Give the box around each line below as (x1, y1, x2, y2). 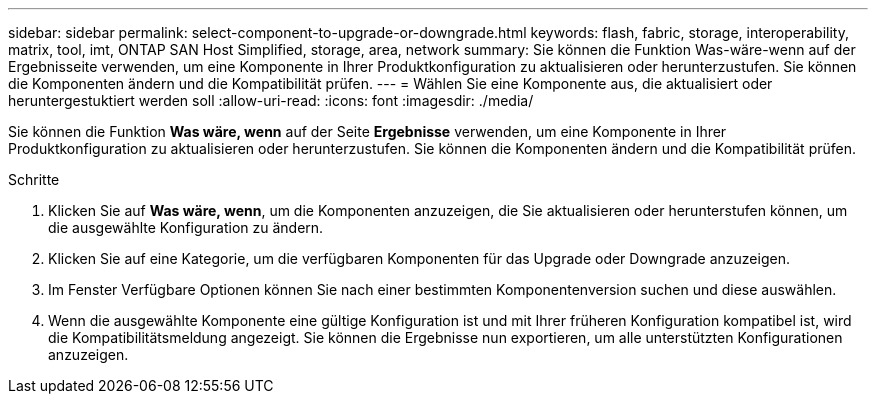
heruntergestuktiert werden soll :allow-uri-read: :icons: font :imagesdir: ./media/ (8, 92, 534, 109)
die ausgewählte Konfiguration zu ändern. (48, 219, 324, 236)
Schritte (8, 171, 60, 188)
